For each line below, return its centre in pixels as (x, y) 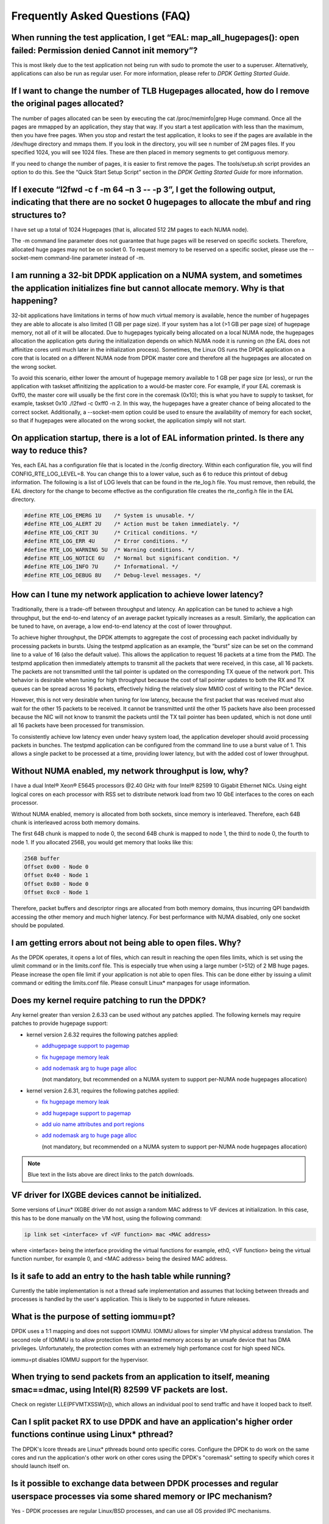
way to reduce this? (49, 451)
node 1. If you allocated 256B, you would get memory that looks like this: (102, 842)
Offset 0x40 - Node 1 (56, 875)
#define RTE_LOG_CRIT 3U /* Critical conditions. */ (111, 532)
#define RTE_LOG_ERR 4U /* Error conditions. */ (106, 541)
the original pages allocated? (68, 104)
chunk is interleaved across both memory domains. (76, 822)
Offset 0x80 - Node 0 (56, 884)
